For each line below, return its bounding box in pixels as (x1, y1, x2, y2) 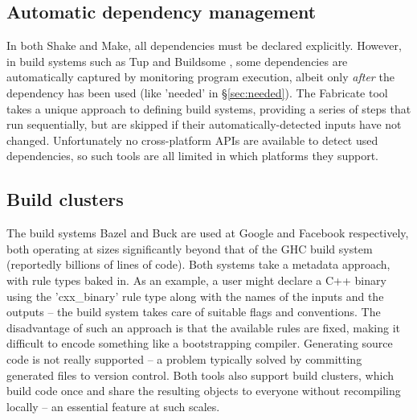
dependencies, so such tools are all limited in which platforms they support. (6, 147, 378, 164)
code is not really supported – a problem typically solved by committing (6, 350, 362, 367)
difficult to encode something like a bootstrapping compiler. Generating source (6, 335, 393, 352)
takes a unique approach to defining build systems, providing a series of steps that (6, 100, 411, 117)
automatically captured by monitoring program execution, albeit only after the (6, 68, 395, 85)
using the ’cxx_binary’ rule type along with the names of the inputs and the (6, 287, 384, 304)
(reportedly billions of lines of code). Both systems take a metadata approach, (6, 256, 390, 273)
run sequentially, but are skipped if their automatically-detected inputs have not (6, 116, 402, 133)
